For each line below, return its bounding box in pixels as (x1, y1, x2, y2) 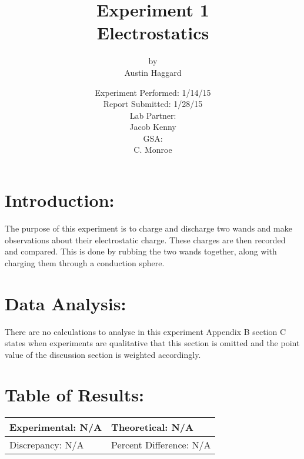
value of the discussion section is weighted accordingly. (5, 348, 201, 360)
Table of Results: (5, 383, 144, 407)
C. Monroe (133, 143, 172, 156)
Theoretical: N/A (111, 420, 193, 434)
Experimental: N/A (9, 420, 102, 434)
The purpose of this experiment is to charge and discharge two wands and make (5, 222, 292, 234)
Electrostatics (96, 21, 209, 45)
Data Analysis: (5, 291, 126, 315)
